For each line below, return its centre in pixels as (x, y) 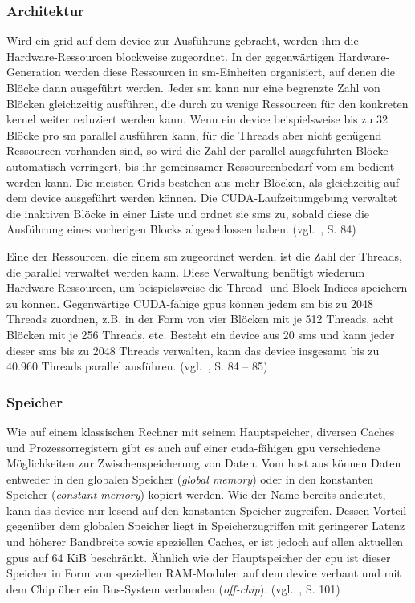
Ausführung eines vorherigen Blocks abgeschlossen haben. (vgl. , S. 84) (181, 229)
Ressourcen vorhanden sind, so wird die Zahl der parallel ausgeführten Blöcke (197, 150)
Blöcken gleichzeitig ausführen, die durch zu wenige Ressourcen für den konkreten (207, 103)
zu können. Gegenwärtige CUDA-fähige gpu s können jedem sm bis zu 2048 (190, 303)
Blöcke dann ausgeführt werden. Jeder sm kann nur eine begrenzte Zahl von (193, 87)
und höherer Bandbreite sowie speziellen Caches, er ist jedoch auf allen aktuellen (205, 542)
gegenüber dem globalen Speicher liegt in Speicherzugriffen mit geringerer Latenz (206, 526)
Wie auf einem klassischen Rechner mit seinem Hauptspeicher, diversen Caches (201, 431)
